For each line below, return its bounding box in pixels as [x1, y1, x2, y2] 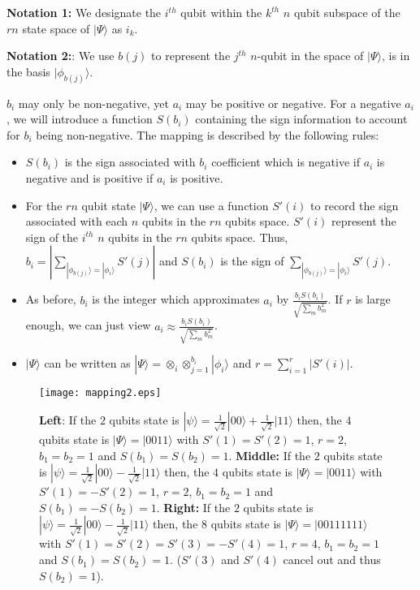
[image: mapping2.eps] [39, 387, 162, 399]
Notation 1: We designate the [6, 4, 162, 20]
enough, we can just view [25, 317, 151, 334]
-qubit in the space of [257, 47, 364, 64]
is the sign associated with [64, 153, 196, 170]
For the [25, 196, 63, 213]
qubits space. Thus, [191, 228, 288, 245]
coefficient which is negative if [211, 153, 360, 170]
